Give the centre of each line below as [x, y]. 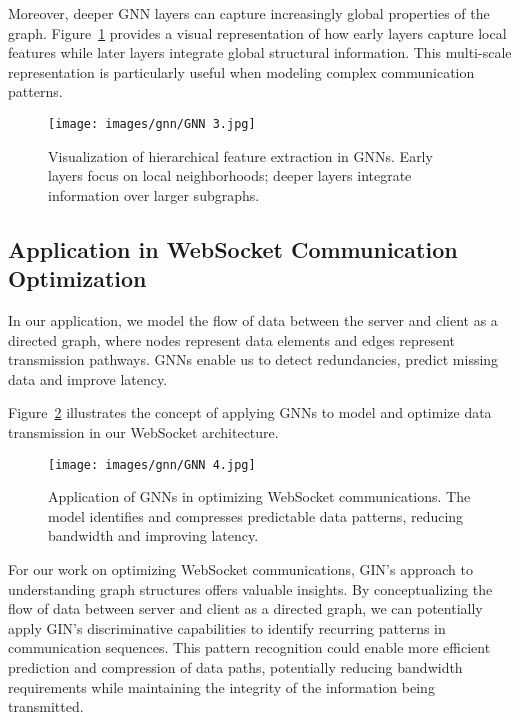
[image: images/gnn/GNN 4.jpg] [152, 464]
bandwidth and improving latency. [153, 535]
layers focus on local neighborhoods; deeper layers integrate [230, 175]
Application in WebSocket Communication [233, 248]
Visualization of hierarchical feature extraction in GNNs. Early [240, 155]
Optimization [77, 278]
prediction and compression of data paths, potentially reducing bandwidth [235, 666]
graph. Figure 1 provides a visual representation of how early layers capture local [257, 32]
